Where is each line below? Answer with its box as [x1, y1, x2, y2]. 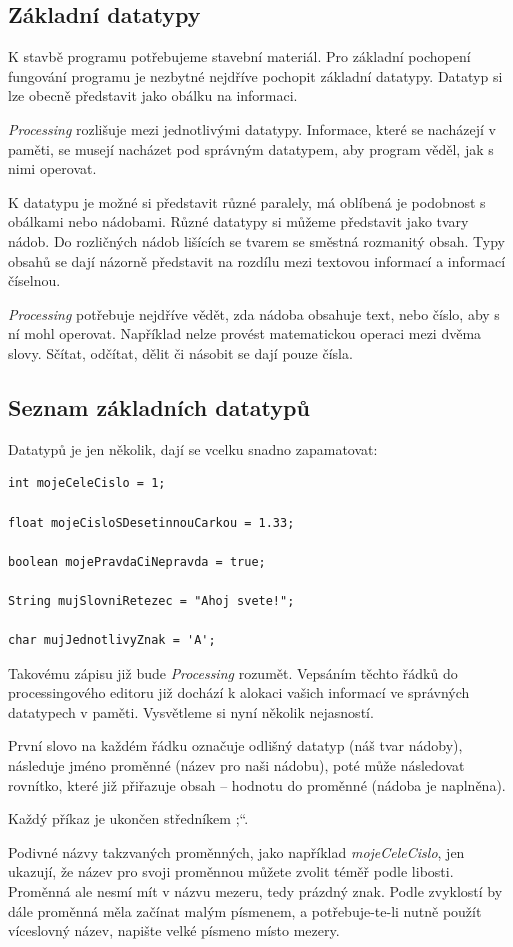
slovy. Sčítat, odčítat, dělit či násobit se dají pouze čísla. [8, 342, 353, 363]
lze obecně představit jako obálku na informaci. [8, 85, 298, 106]
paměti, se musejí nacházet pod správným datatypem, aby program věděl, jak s [8, 138, 494, 159]
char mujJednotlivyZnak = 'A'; [8, 633, 216, 648]
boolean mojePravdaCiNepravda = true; [8, 554, 266, 569]
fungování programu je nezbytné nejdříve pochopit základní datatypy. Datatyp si [8, 65, 503, 86]
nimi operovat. [8, 158, 97, 179]
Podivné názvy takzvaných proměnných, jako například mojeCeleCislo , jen [8, 841, 465, 862]
